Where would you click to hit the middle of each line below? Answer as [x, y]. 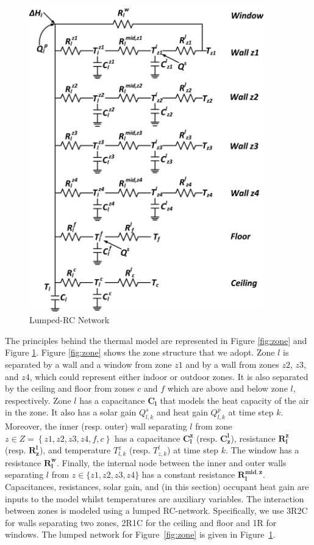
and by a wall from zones [232, 364]
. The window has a [262, 450]
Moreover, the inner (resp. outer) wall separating [96, 426]
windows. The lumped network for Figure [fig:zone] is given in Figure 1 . [140, 534]
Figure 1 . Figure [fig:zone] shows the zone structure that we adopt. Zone [140, 352]
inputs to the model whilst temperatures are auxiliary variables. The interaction [155, 498]
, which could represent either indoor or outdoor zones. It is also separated [169, 376]
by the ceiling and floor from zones [70, 388]
